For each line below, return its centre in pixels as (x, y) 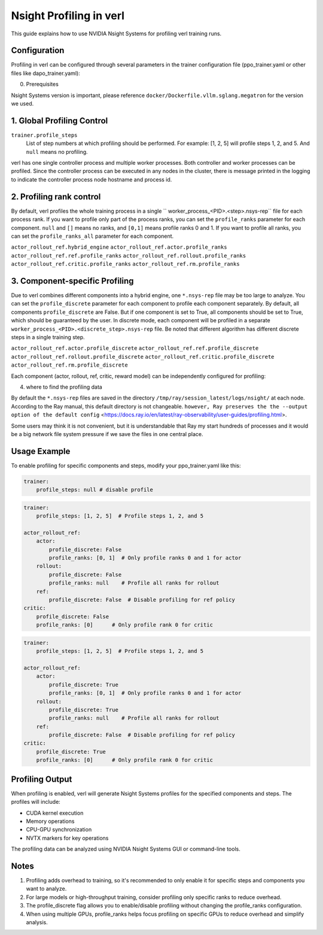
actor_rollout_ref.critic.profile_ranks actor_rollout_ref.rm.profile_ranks (125, 264)
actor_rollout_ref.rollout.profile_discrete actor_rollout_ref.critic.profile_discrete (143, 357)
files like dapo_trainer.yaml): (45, 73)
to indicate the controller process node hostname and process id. (92, 179)
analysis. (37, 922)
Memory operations (50, 821)
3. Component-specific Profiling (72, 281)
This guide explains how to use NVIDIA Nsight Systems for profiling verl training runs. (116, 34)
